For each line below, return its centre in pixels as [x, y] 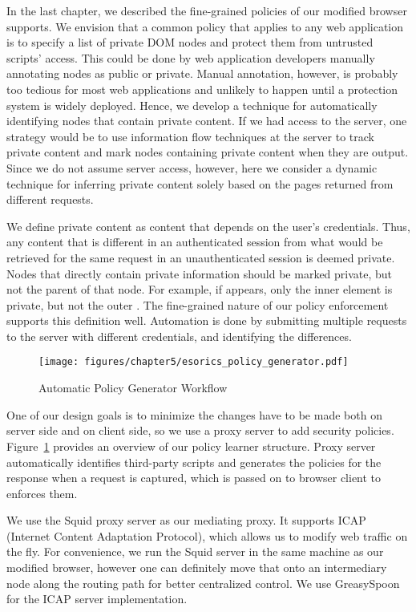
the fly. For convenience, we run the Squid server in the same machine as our [195, 551]
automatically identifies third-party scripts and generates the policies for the [194, 462]
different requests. [50, 199]
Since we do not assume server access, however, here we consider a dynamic [192, 167]
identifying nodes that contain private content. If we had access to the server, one [207, 121]
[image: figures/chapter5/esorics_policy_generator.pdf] [194, 362]
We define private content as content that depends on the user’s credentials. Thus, [208, 226]
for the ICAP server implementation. [97, 599]
